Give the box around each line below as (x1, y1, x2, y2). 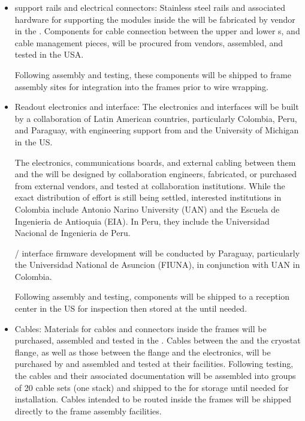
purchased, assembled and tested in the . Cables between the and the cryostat (14, 334, 301, 347)
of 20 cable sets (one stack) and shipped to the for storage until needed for (14, 381, 289, 393)
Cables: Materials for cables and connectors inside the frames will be (14, 322, 267, 335)
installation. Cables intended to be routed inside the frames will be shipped (14, 393, 292, 405)
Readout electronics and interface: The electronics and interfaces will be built (14, 100, 299, 113)
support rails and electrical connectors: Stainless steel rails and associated (14, 1, 286, 13)
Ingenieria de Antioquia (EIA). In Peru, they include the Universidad (14, 214, 270, 227)
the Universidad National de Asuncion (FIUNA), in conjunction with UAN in (14, 258, 300, 271)
